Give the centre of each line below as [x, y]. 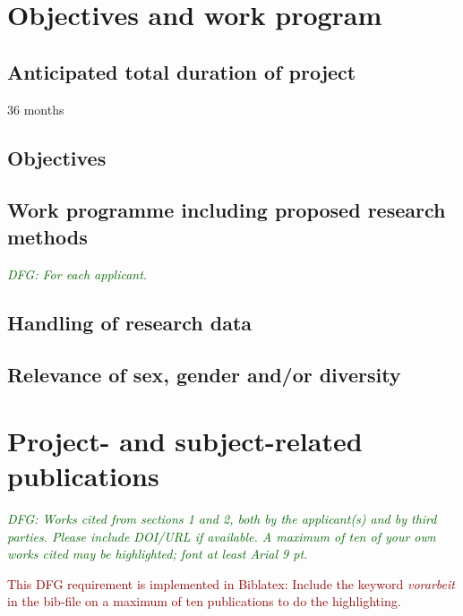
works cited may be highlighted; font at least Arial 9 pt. [158, 554]
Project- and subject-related [185, 440]
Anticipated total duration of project [182, 71]
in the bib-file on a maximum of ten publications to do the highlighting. [204, 601]
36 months [36, 109]
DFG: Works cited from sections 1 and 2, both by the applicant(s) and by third [222, 519]
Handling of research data [130, 322]
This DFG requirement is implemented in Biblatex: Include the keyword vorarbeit [231, 583]
